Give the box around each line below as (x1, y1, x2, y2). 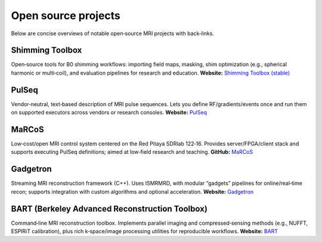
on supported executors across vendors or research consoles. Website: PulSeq (11, 109, 207, 116)
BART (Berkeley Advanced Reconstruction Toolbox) (11, 203, 208, 214)
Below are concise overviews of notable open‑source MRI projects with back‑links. (11, 30, 215, 37)
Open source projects (11, 9, 120, 22)
